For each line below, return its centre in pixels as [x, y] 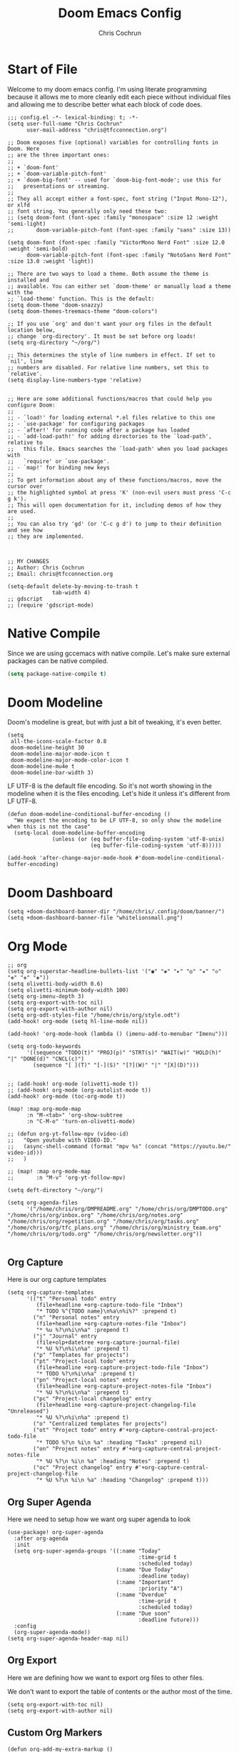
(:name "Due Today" [145, 1570]
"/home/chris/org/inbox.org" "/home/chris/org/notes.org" [95, 1215]
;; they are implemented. [46, 536]
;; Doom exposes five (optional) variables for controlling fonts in [113, 142]
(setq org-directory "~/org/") [54, 342]
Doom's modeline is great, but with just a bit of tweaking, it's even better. [115, 722]
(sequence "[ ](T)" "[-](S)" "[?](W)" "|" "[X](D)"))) [116, 1065]
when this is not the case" [49, 827]
